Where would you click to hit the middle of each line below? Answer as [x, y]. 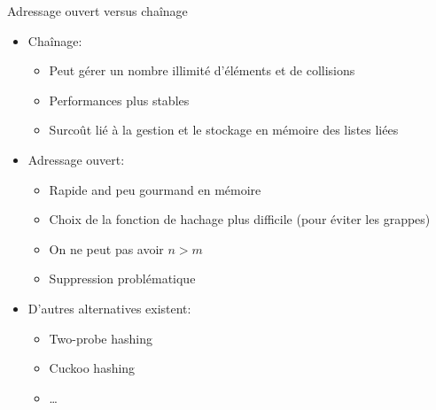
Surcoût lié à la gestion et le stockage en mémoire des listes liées [224, 130]
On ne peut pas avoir [106, 248]
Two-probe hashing [101, 338]
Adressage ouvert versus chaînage [97, 11]
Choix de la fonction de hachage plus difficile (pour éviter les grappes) [240, 219]
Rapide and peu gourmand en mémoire [155, 189]
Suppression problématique [122, 278]
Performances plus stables [119, 100]
